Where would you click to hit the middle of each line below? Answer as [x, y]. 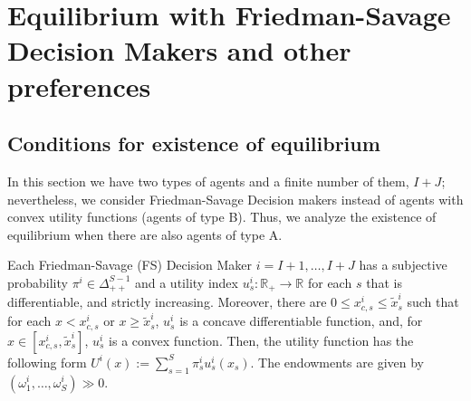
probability [38, 282]
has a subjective [403, 265]
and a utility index [186, 282]
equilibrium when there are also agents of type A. [145, 234]
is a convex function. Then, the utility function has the [261, 340]
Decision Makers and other [179, 50]
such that [433, 302]
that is [384, 282]
